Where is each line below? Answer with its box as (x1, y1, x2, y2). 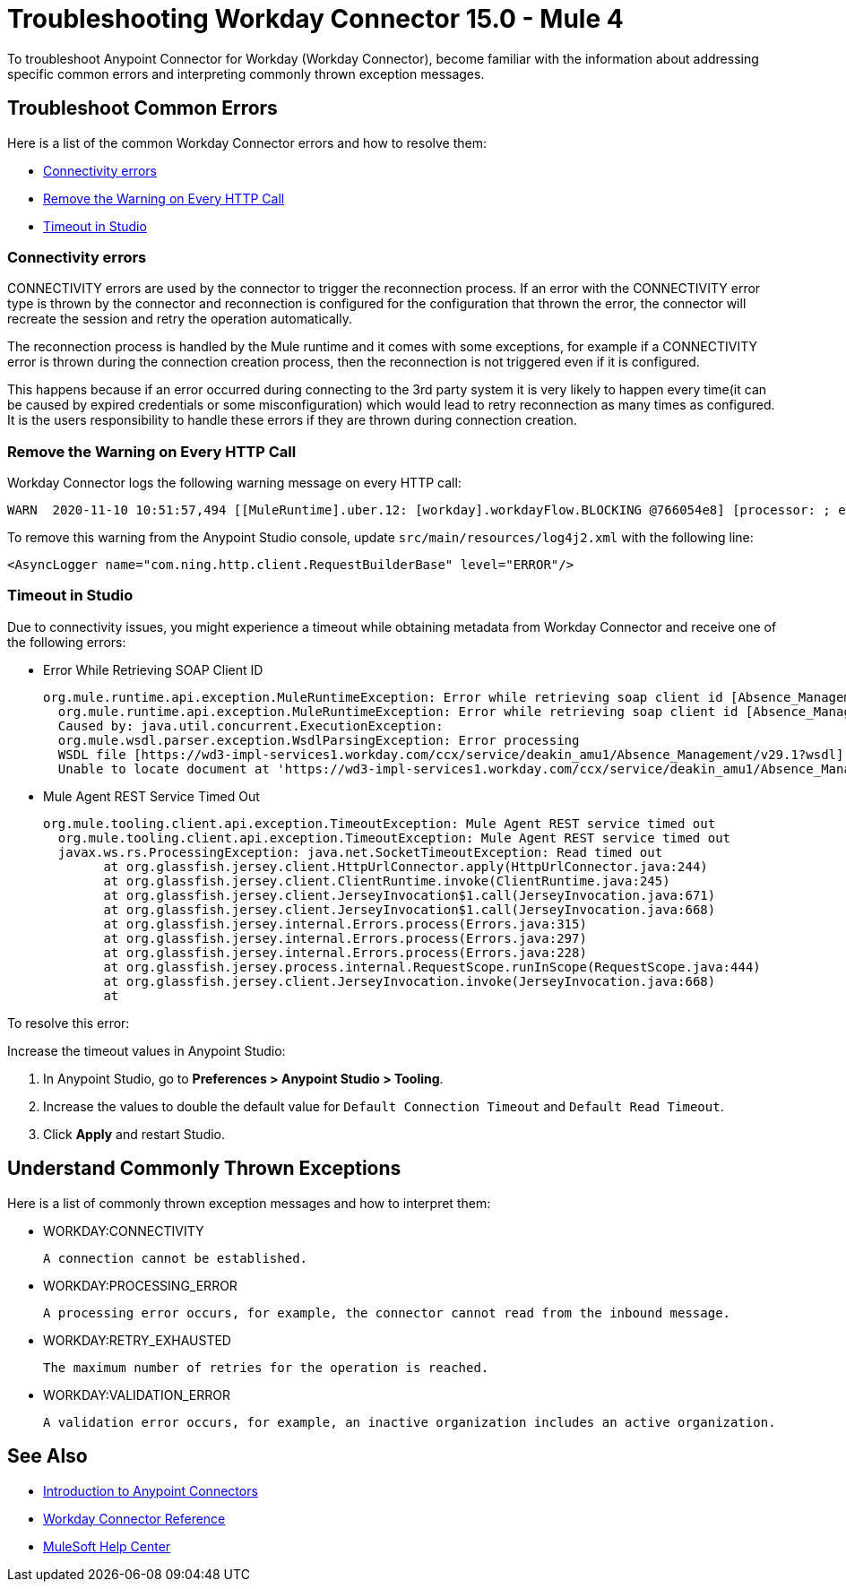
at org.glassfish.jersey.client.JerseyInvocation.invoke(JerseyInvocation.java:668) (103, 973, 716, 989)
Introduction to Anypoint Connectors (43, 1482, 258, 1498)
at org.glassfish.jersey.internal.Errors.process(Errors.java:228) (103, 945, 587, 960)
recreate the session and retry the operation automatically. (7, 311, 352, 327)
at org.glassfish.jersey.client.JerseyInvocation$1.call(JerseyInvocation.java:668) (103, 902, 716, 917)
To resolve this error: (7, 1015, 130, 1031)
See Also (7, 1445, 88, 1468)
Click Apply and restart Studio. (43, 1126, 226, 1142)
